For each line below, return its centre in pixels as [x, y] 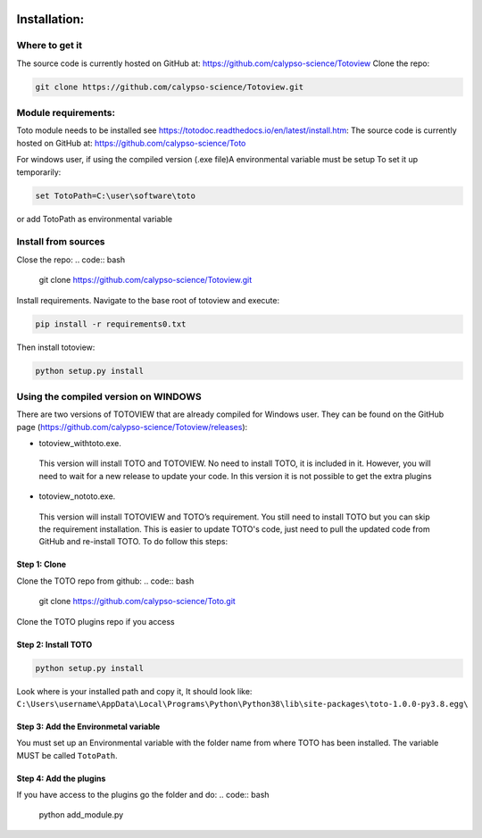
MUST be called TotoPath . [67, 755]
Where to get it [49, 46]
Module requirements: [66, 113]
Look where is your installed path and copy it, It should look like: [134, 691]
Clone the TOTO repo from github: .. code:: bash [105, 581]
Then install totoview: [56, 347]
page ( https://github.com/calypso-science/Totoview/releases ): [132, 427]
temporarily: [39, 172]
